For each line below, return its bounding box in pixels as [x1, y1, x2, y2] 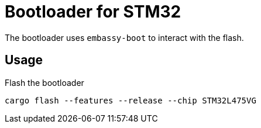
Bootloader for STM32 [5, 2, 181, 22]
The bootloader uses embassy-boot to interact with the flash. [5, 32, 244, 43]
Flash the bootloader [5, 77, 84, 88]
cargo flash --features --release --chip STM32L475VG [5, 95, 256, 105]
